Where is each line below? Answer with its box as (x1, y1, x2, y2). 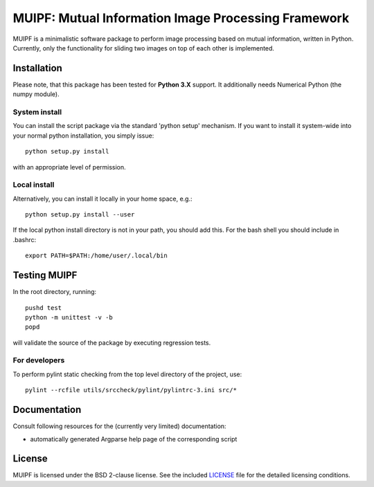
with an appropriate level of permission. (12, 163, 126, 171)
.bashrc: (12, 235, 37, 243)
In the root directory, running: (12, 288, 97, 296)
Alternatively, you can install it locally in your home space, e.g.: (12, 194, 193, 203)
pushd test (25, 304, 62, 311)
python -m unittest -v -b (25, 313, 114, 321)
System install (12, 107, 62, 117)
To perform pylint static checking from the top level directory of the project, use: (12, 370, 242, 378)
